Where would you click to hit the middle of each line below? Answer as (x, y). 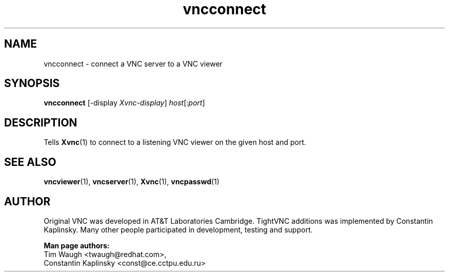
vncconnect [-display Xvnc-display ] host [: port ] (124, 103)
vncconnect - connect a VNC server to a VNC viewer (133, 63)
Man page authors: (77, 245)
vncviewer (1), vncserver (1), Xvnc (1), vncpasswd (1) (132, 182)
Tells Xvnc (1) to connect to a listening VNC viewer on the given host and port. (175, 142)
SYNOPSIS (32, 83)
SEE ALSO (30, 162)
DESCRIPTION (41, 122)
